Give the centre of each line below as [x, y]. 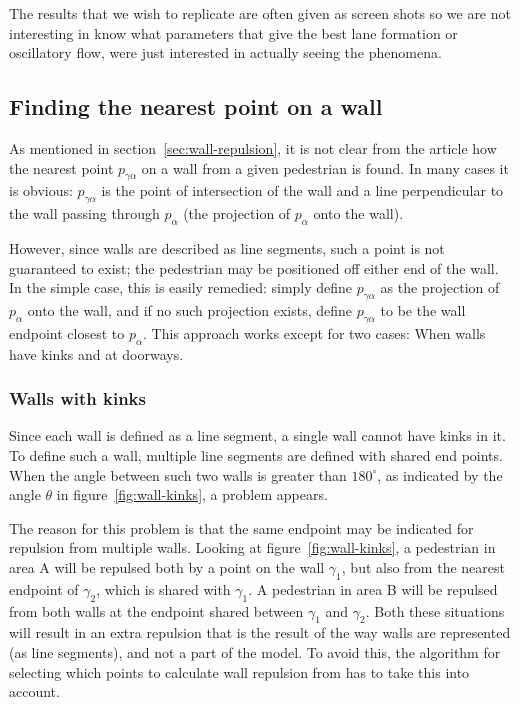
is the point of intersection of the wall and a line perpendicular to [302, 190]
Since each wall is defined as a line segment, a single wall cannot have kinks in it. [257, 435]
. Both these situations [435, 610]
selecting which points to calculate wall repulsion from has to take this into [239, 671]
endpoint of [44, 588]
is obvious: [41, 190]
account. [34, 691]
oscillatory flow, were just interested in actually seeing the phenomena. [225, 52]
